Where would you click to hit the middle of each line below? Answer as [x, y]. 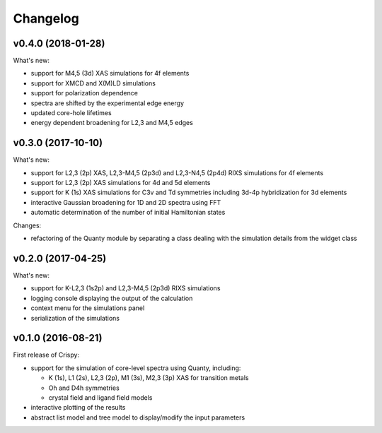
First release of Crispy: [46, 355]
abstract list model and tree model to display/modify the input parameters [138, 417]
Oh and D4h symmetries [84, 388]
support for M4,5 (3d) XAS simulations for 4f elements [110, 73]
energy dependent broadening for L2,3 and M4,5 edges [112, 123]
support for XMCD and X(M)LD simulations [93, 83]
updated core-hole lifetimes [71, 113]
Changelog [46, 18]
